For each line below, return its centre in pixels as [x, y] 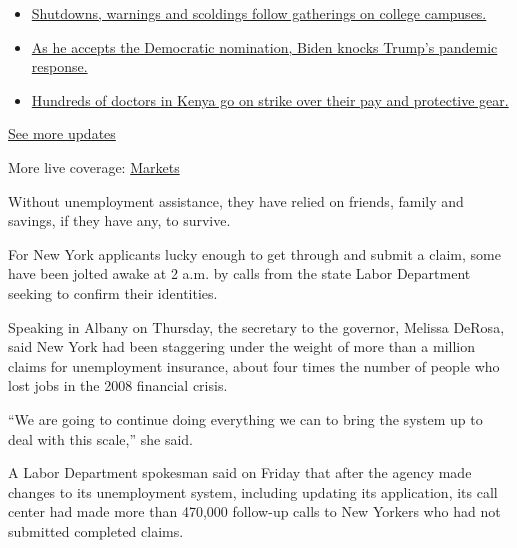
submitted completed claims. [96, 530]
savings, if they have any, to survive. [119, 220]
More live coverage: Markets [94, 166]
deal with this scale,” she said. [101, 438]
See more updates [62, 133]
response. [59, 66]
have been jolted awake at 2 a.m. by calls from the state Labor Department [239, 273]
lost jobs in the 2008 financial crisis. [118, 385]
